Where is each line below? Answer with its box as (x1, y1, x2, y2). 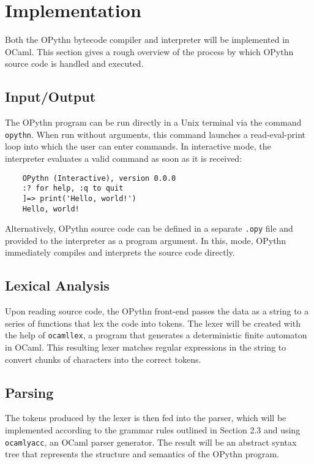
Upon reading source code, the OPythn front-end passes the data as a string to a (5, 305, 309, 318)
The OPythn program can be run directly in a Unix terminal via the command (5, 116, 302, 129)
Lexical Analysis (5, 276, 110, 295)
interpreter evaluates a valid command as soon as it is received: (5, 151, 242, 164)
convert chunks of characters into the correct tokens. (5, 352, 201, 365)
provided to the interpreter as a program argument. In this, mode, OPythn (5, 234, 286, 246)
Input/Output (5, 87, 96, 106)
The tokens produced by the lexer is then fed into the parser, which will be (5, 411, 286, 424)
